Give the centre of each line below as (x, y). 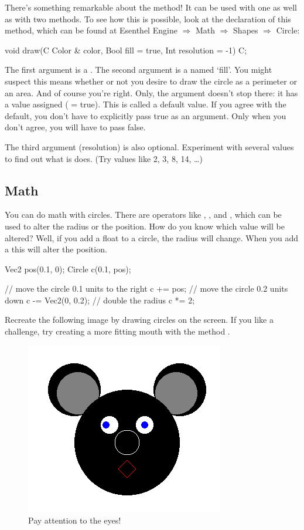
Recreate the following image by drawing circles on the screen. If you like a (139, 320)
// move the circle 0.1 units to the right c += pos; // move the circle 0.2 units (146, 288)
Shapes (246, 30)
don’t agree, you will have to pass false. (75, 127)
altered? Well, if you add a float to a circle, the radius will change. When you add (152, 237)
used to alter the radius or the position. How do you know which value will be (145, 226)
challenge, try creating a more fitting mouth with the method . (117, 331)
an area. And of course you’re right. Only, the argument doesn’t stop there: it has (151, 92)
